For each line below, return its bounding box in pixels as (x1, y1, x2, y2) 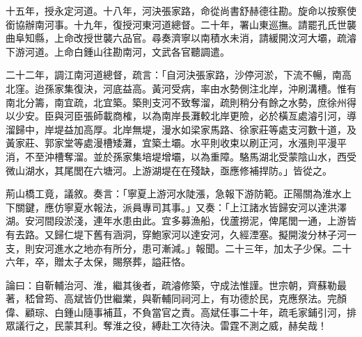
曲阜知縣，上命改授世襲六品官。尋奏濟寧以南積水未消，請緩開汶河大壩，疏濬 (6, 31, 356, 45)
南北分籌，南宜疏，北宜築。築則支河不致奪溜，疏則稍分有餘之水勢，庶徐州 (6, 94, 347, 109)
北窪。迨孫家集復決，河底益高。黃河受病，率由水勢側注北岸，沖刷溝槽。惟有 (6, 81, 356, 95)
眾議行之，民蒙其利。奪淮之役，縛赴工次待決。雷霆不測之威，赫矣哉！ (6, 318, 327, 333)
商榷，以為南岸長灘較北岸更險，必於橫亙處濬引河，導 (112, 108, 356, 123)
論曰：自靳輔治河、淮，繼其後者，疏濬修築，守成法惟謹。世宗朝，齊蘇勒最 (6, 277, 347, 292)
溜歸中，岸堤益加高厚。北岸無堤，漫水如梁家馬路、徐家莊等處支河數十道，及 (6, 122, 356, 136)
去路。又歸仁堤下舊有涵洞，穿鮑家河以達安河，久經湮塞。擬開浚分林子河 (15, 227, 347, 241)
